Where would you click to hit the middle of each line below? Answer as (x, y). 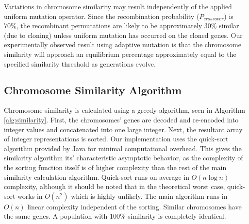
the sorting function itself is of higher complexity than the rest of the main (115, 167)
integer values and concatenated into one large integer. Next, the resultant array (123, 129)
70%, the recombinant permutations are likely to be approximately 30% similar (122, 26)
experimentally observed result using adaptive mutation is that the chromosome (123, 44)
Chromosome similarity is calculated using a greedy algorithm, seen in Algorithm (124, 110)
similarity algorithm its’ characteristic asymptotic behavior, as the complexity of (124, 158)
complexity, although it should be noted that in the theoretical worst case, (115, 186)
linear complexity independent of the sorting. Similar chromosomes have (134, 206)
